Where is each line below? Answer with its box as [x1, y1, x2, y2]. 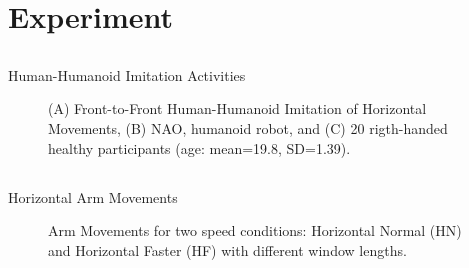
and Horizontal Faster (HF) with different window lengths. [48, 239, 407, 260]
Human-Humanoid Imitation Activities [8, 64, 246, 85]
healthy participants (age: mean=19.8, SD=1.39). [48, 137, 351, 158]
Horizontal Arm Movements [8, 186, 178, 207]
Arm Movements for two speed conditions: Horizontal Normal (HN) [48, 220, 462, 241]
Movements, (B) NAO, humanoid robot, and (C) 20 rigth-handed [48, 117, 448, 138]
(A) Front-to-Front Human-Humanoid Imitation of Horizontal [48, 98, 427, 119]
